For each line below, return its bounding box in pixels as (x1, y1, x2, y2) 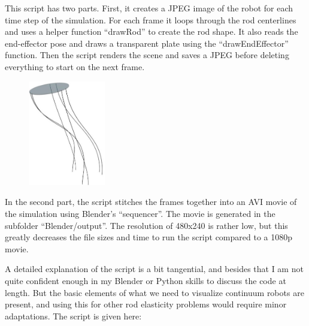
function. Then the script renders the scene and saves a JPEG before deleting (5, 49, 289, 61)
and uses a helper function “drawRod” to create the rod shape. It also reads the (5, 25, 298, 38)
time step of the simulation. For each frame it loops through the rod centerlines (5, 13, 296, 26)
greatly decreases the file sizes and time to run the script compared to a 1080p (5, 231, 293, 243)
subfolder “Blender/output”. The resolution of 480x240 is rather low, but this (5, 219, 288, 231)
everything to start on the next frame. (5, 60, 145, 73)
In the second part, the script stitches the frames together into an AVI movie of (5, 195, 297, 208)
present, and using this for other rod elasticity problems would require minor (5, 298, 287, 310)
